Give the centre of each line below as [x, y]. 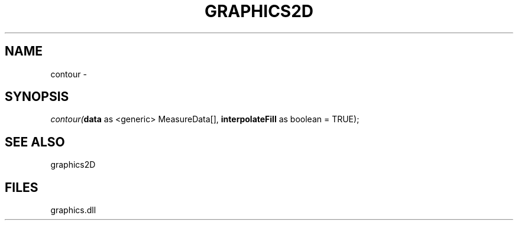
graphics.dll [73, 210]
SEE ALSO [35, 142]
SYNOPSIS [37, 97]
